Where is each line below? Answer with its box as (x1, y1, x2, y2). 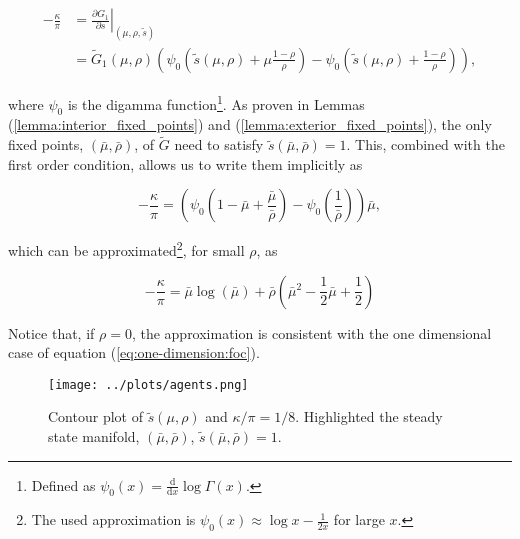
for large (333, 509, 385, 530)
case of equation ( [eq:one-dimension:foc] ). (8, 342, 260, 363)
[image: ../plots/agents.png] (48, 377, 249, 392)
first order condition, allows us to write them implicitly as (8, 153, 363, 174)
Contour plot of (48, 406, 143, 427)
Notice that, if (8, 322, 95, 343)
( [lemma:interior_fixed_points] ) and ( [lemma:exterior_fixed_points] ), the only (8, 114, 492, 135)
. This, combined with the (346, 134, 505, 155)
